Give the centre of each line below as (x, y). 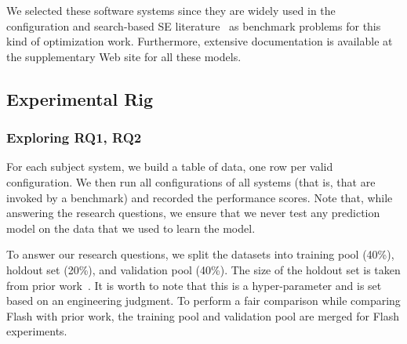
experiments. (37, 331)
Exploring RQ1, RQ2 (74, 138)
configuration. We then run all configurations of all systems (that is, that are (191, 181)
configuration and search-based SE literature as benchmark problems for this (194, 25)
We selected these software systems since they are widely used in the (171, 10)
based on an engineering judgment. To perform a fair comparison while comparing (203, 301)
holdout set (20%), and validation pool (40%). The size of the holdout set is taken (203, 269)
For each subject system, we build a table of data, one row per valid (170, 167)
